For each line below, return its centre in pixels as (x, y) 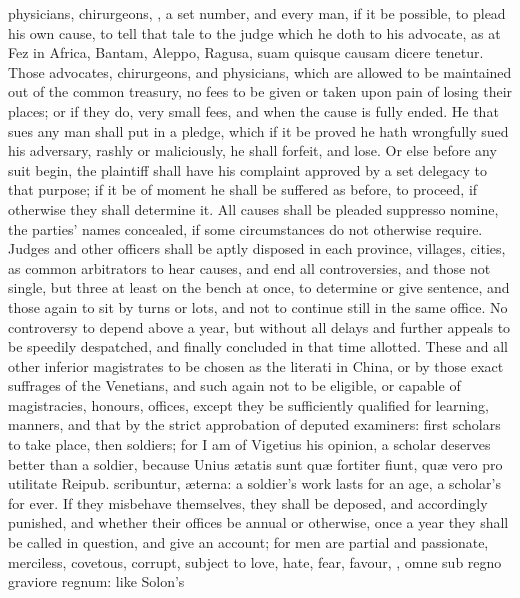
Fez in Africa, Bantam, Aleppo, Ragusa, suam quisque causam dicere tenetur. (246, 52)
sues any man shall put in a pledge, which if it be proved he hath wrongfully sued (258, 130)
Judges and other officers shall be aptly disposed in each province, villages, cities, (257, 248)
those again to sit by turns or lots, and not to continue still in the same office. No (258, 306)
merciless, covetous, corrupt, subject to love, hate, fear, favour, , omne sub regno (255, 561)
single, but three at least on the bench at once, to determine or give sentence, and (259, 287)
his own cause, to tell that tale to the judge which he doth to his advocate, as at (254, 32)
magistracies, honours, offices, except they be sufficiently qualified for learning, (248, 404)
